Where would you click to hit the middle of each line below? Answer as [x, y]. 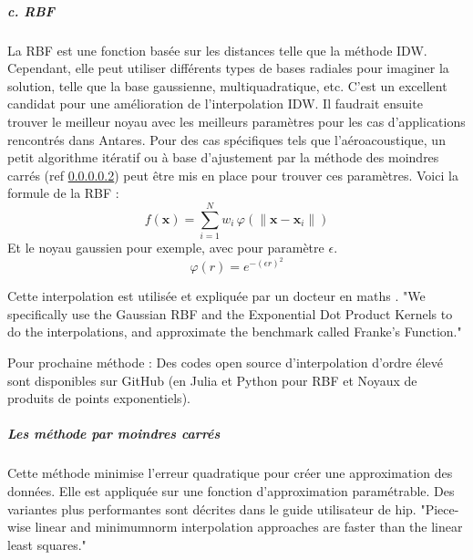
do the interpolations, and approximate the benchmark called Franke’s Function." [235, 332]
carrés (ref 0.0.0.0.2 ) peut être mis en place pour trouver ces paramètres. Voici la [233, 175]
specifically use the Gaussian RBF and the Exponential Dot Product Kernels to [230, 313]
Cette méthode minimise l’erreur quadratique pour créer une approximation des [230, 473]
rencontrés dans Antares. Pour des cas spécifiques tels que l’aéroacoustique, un [226, 139]
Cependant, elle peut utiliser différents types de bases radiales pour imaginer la [228, 68]
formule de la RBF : [63, 193]
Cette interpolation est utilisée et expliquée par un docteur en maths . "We [216, 296]
